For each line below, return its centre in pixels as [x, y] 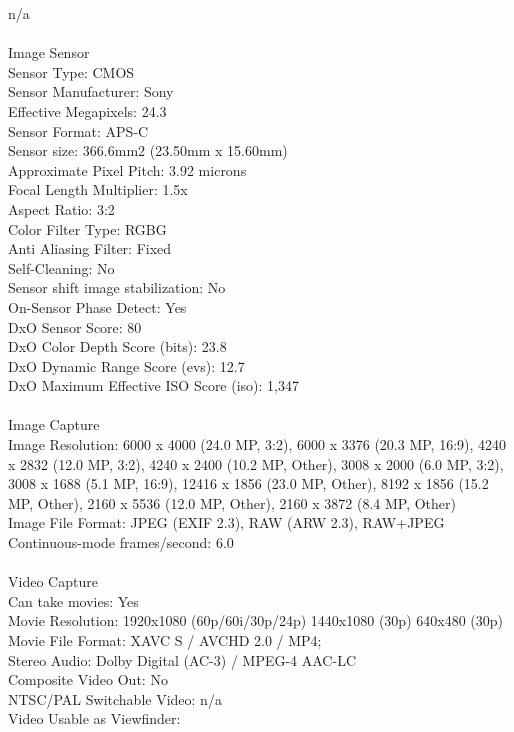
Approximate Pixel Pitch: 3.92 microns [127, 169]
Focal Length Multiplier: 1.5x [98, 189]
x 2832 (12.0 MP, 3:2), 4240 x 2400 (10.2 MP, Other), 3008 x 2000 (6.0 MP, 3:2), [256, 463]
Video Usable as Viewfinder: [94, 718]
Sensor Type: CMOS [71, 71]
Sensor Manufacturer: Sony [91, 91]
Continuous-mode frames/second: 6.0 [121, 542]
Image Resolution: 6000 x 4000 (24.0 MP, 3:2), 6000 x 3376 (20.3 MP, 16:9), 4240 [257, 444]
